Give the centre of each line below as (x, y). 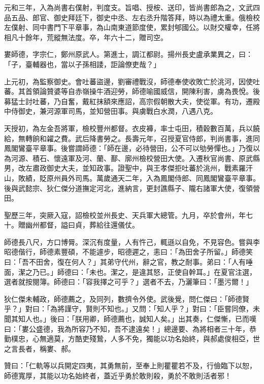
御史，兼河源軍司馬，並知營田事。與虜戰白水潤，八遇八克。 (118, 111)
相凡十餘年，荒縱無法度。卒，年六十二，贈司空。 (86, 37)
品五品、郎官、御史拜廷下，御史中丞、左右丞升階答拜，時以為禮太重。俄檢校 (132, 17)
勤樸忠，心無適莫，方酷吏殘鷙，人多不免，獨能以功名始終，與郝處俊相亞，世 (132, 339)
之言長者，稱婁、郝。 (40, 348)
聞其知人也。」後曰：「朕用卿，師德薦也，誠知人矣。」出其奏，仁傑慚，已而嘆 (130, 319)
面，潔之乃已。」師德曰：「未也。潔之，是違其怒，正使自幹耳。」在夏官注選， (130, 271)
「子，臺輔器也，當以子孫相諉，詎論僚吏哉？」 (82, 64)
